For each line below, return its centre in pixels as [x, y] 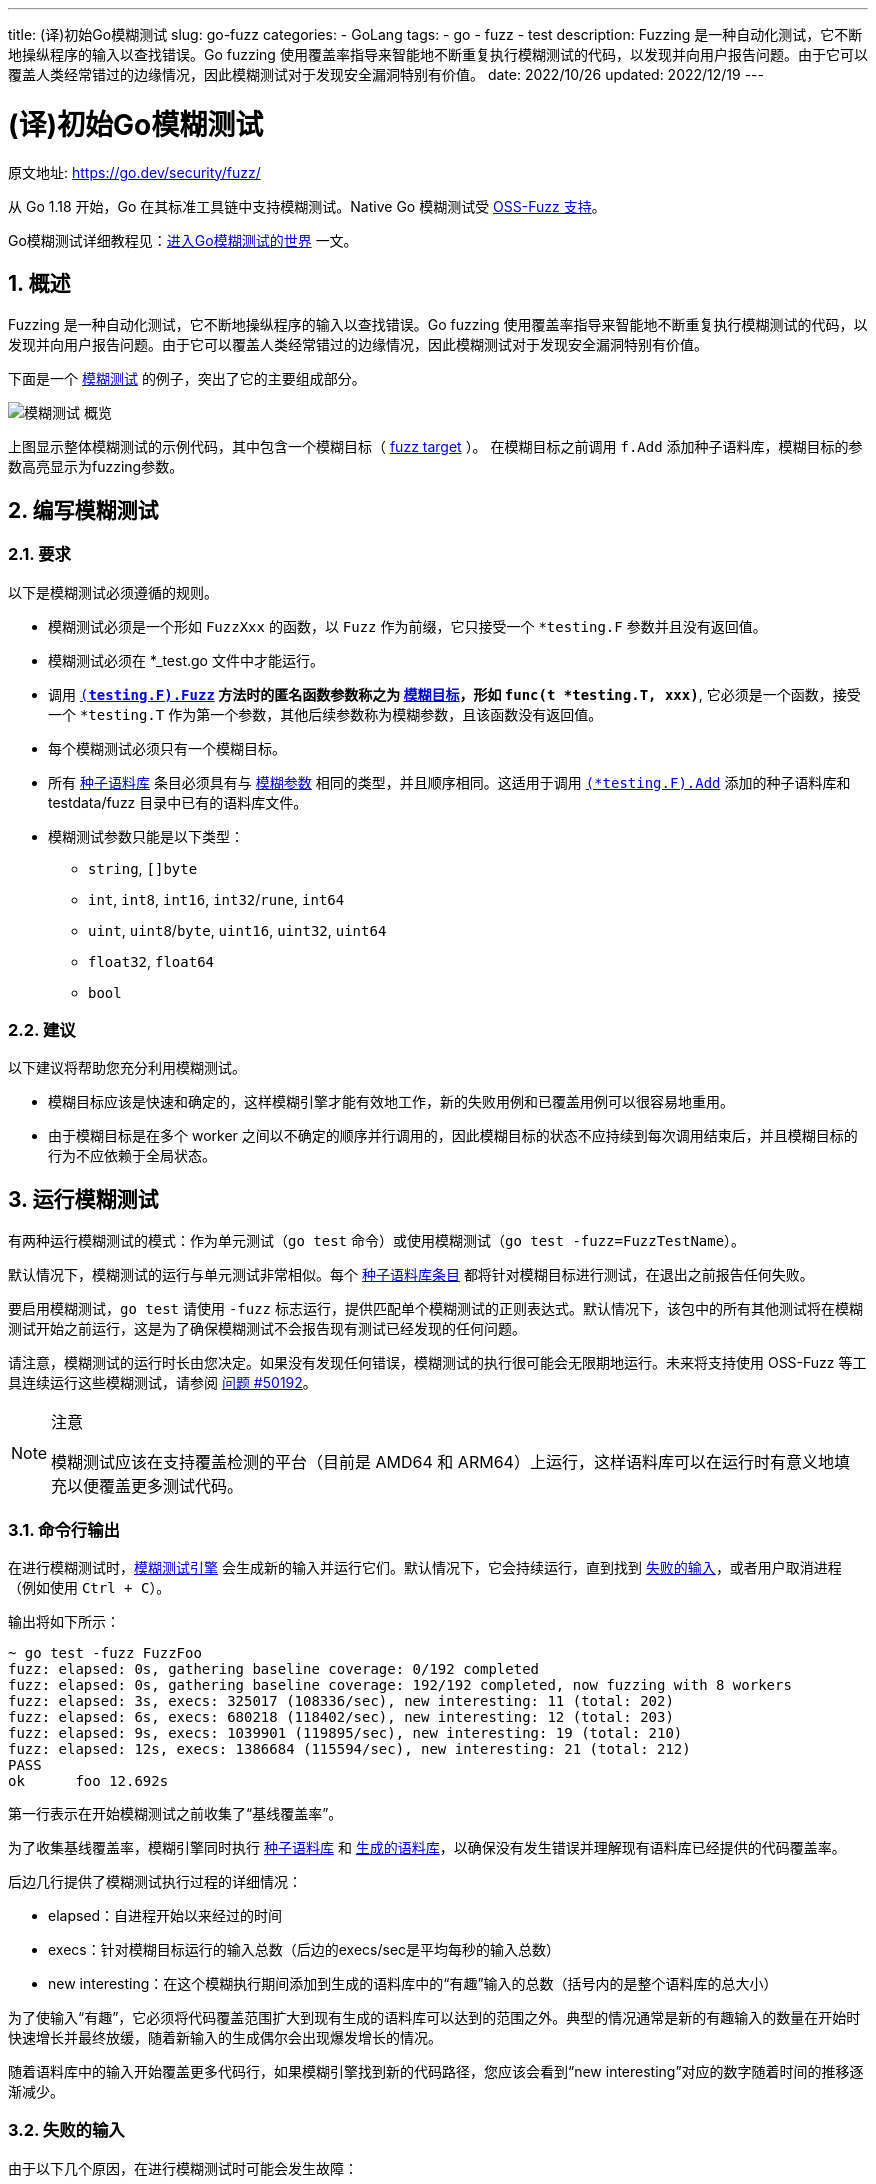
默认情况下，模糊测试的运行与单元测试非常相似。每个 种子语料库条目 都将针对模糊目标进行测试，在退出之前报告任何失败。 [411, 1275]
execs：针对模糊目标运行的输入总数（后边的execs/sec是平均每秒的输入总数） [304, 1949]
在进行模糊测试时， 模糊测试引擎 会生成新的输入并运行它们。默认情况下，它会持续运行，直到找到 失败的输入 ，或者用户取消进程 [425, 1567]
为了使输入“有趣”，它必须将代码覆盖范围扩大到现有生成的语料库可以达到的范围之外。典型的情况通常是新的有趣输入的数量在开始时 [434, 2017]
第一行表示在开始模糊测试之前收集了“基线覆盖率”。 [175, 1813]
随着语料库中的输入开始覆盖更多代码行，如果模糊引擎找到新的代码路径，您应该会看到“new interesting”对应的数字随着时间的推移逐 [436, 2071]
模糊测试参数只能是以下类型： [146, 836]
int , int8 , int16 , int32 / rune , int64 [216, 899]
